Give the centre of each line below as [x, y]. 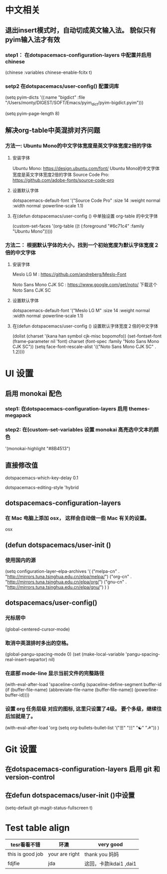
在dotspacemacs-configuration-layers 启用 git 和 [83, 769]
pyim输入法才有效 [33, 40]
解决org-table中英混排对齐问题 [53, 130]
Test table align [38, 828]
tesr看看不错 [26, 845]
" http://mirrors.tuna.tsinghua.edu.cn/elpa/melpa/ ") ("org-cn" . [68, 576]
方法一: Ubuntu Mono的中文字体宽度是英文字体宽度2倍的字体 [79, 146]
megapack [18, 415]
